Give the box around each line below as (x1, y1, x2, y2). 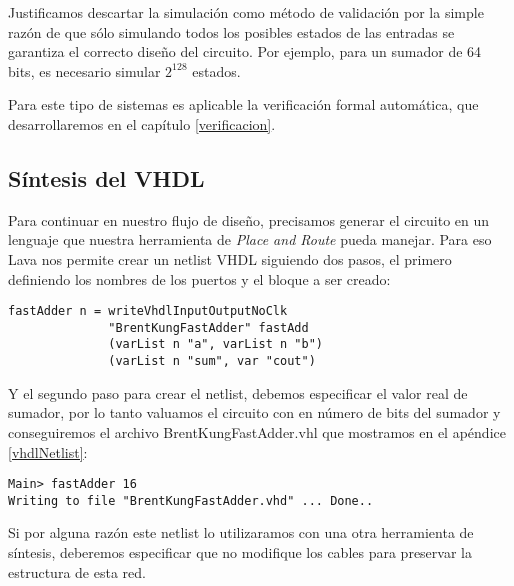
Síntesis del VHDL (8, 162, 205, 193)
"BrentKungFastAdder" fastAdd (108, 320, 309, 335)
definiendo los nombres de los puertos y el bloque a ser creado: (8, 268, 391, 289)
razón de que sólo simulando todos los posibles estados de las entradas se (8, 21, 455, 42)
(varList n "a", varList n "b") (108, 337, 323, 352)
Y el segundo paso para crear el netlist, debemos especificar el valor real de (8, 382, 468, 403)
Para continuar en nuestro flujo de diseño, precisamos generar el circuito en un (8, 209, 490, 230)
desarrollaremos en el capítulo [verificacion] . (8, 113, 276, 134)
